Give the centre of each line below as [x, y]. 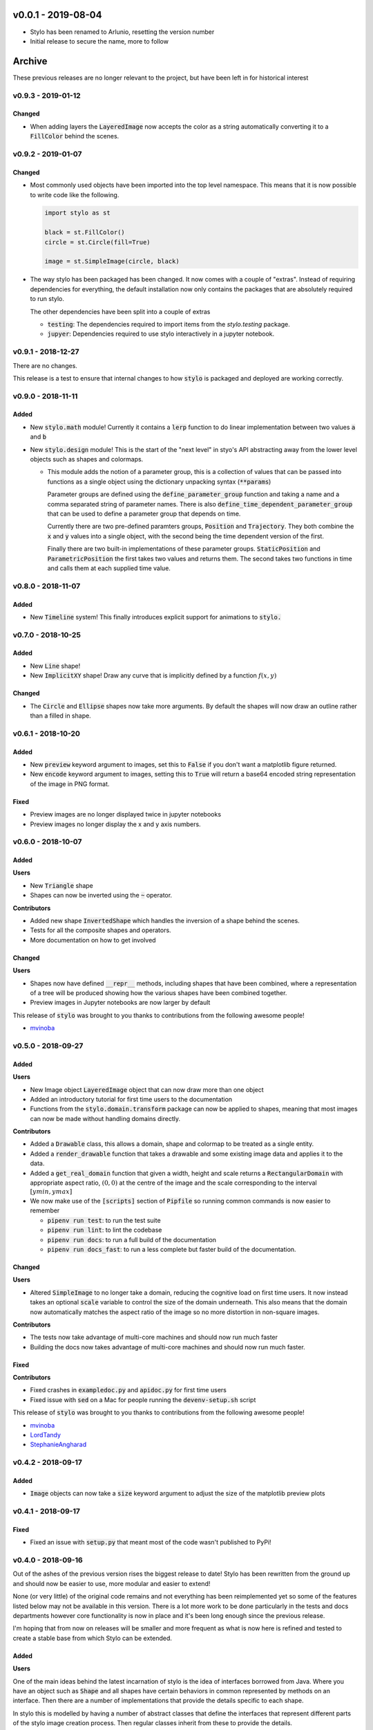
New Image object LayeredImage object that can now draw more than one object [147, 1089]
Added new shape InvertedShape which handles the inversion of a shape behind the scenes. [165, 921]
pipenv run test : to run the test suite [104, 1220]
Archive [30, 61]
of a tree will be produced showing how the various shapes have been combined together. [159, 993]
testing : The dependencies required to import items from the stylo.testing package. [169, 324]
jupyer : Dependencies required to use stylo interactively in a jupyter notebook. [161, 334]
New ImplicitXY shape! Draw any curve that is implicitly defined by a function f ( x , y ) [153, 675]
